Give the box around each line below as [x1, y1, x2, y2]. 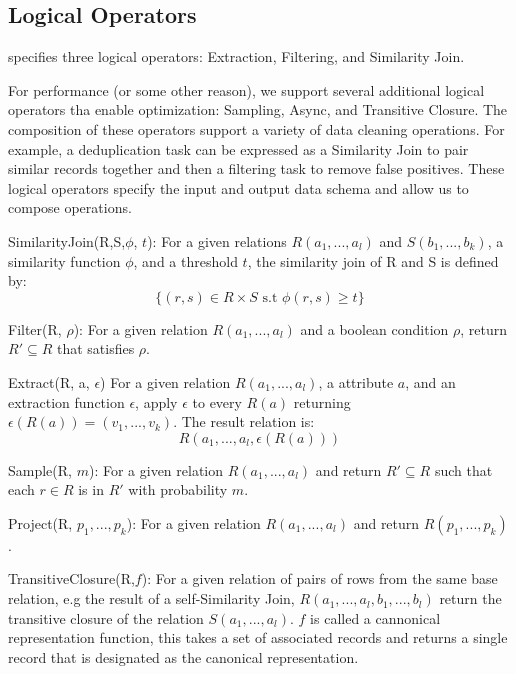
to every [192, 391, 242, 412]
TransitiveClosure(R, [8, 568, 135, 589]
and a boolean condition [300, 318, 449, 339]
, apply [135, 391, 178, 412]
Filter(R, [8, 318, 62, 339]
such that [434, 459, 493, 480]
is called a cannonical [310, 607, 441, 628]
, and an [405, 371, 456, 392]
